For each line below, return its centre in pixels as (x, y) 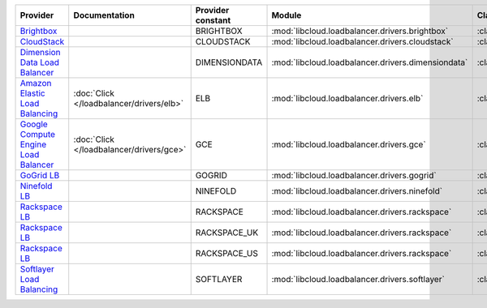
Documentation (104, 15)
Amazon (36, 83)
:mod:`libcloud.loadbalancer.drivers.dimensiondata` (370, 62)
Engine (33, 144)
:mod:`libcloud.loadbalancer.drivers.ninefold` (357, 191)
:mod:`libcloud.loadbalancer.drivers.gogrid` (354, 175)
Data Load (40, 62)
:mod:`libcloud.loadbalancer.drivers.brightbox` (360, 31)
